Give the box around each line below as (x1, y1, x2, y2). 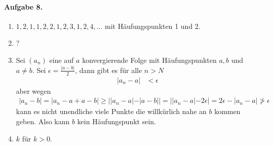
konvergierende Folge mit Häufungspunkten (82, 54, 217, 65)
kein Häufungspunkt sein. (77, 116, 156, 126)
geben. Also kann (16, 116, 70, 126)
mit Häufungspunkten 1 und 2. (104, 20, 201, 31)
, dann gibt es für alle (75, 64, 142, 75)
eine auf (49, 54, 74, 65)
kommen (214, 106, 241, 117)
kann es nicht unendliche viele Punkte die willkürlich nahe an (16, 106, 207, 117)
